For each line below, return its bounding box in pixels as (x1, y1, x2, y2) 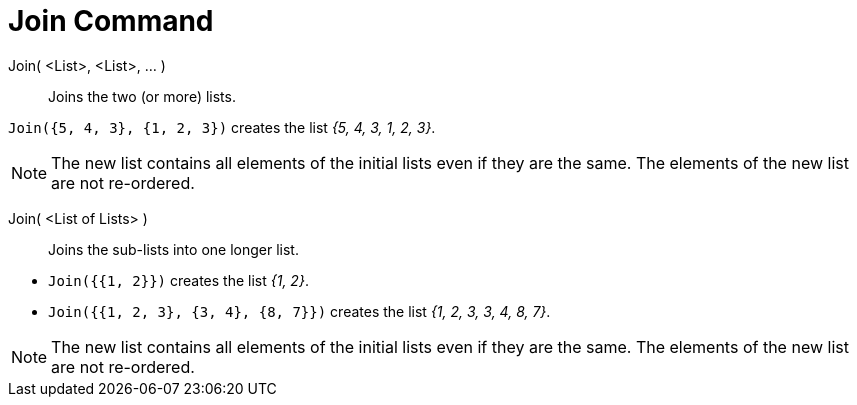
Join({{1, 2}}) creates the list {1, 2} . (48, 271, 309, 289)
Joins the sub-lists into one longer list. (48, 240, 299, 258)
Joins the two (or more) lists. (48, 87, 236, 105)
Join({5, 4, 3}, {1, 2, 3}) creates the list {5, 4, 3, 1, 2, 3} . (8, 118, 436, 136)
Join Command (8, 4, 214, 38)
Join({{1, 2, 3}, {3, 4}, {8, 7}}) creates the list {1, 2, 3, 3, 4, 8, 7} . (48, 302, 551, 320)
